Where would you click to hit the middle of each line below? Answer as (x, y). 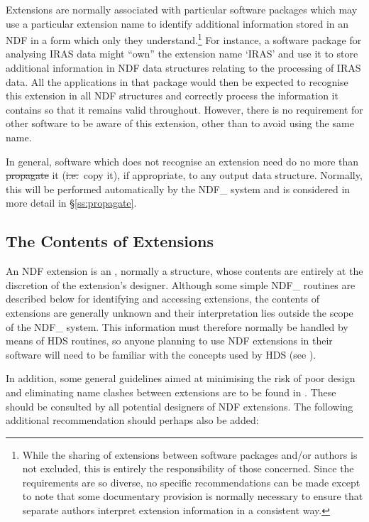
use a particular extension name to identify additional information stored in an (177, 23)
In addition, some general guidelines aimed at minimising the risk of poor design (181, 378)
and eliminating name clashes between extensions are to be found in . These (171, 392)
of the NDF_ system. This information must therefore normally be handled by (177, 326)
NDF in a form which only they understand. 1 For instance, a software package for (184, 39)
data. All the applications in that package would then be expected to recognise (177, 81)
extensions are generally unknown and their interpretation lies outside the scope (180, 312)
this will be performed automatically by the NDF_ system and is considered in (178, 189)
